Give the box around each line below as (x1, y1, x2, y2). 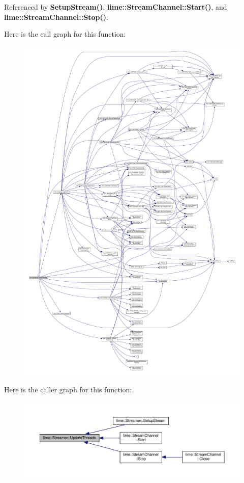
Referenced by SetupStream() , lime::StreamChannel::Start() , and (4, 2, 227, 12)
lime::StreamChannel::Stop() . (4, 11, 108, 22)
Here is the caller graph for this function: (4, 384, 132, 394)
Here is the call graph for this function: (4, 29, 126, 39)
